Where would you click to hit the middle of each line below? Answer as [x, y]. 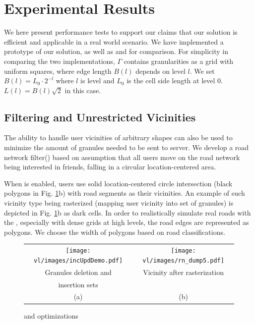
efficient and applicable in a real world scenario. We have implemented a [114, 41]
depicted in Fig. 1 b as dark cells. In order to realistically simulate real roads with [127, 212]
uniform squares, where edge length [58, 71]
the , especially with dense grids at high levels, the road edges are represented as [127, 222]
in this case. [83, 90]
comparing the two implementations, [60, 61]
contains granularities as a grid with [179, 61]
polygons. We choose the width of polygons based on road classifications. [115, 232]
